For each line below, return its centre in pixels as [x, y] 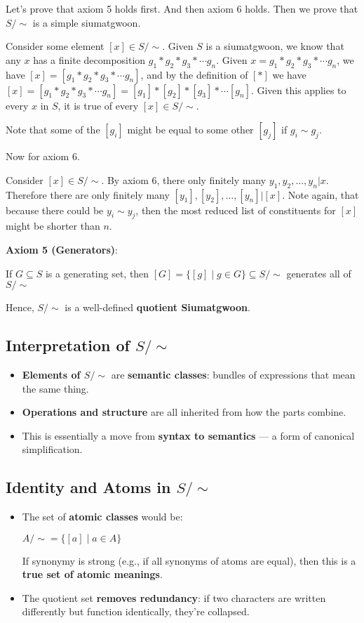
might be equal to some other [190, 130]
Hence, [20, 307]
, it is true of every [98, 105]
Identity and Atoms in [88, 487]
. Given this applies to [298, 90]
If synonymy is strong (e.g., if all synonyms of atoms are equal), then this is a [189, 560]
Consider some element [55, 46]
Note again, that [323, 194]
